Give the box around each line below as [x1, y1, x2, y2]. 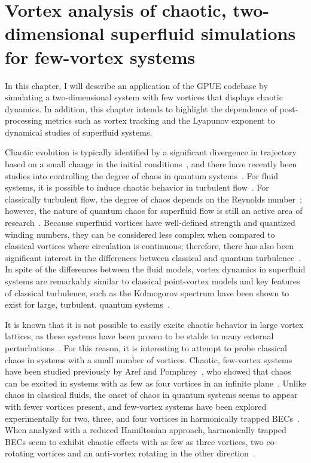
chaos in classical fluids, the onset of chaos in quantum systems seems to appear [5, 388, 298, 401]
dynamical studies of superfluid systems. [5, 125, 153, 138]
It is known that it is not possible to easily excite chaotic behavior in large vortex [5, 318, 304, 330]
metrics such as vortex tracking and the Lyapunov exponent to [45, 114, 275, 127]
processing [5, 114, 42, 127]
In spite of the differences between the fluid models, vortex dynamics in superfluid [5, 263, 306, 275]
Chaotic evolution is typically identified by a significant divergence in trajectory [5, 146, 297, 158]
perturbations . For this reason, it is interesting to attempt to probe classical [5, 341, 287, 354]
